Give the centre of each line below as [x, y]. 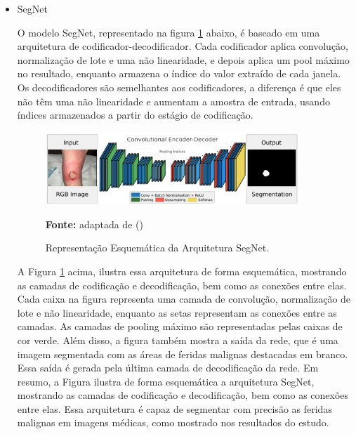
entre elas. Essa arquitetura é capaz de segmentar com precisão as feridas [174, 408]
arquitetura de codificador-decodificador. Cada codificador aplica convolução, [183, 46]
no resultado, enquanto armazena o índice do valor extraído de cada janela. [179, 73]
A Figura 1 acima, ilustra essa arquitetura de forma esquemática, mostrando [182, 271]
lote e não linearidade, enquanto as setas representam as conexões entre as [177, 312]
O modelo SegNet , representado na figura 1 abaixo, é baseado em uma [169, 32]
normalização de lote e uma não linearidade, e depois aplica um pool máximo [183, 59]
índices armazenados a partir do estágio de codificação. [135, 115]
